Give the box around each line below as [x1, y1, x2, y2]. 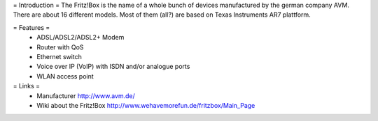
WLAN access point [36, 72, 94, 80]
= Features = [13, 23, 50, 31]
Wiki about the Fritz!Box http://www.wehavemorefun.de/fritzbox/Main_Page [36, 101, 255, 109]
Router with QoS [36, 42, 84, 51]
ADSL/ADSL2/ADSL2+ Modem [36, 33, 125, 42]
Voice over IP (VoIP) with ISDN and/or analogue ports [36, 63, 190, 71]
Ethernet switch [36, 52, 82, 60]
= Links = [13, 82, 41, 90]
